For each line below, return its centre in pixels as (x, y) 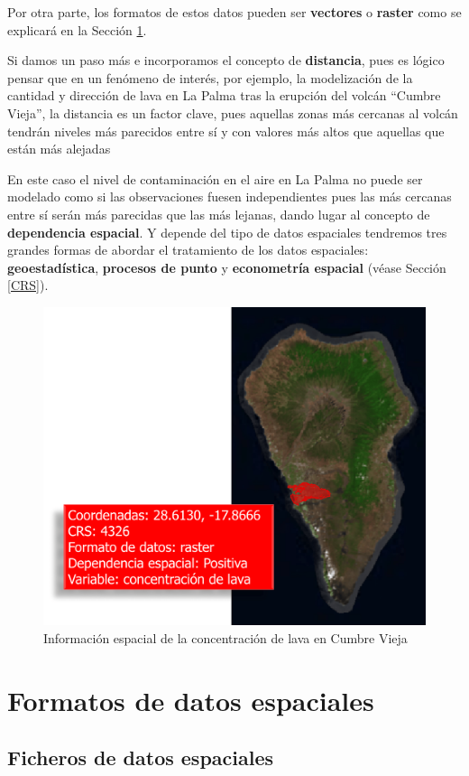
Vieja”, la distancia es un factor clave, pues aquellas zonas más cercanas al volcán (233, 112)
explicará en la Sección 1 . (77, 29)
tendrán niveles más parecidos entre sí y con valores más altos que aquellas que (226, 131)
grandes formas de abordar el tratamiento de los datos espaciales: (188, 250)
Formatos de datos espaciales (191, 700)
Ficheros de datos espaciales (141, 757)
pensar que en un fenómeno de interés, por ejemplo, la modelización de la (210, 77)
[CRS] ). (28, 285)
